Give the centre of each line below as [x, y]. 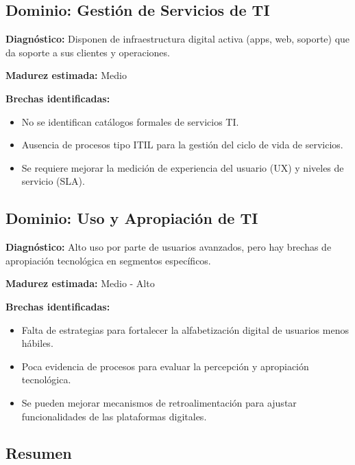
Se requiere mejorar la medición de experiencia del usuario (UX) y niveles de [183, 167]
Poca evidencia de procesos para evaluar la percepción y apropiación [165, 366]
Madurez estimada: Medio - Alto [80, 283]
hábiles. [37, 343]
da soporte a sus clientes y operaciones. [88, 52]
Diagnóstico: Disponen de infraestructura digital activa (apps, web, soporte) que [178, 39]
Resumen [39, 453]
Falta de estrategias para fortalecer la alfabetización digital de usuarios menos [185, 329]
